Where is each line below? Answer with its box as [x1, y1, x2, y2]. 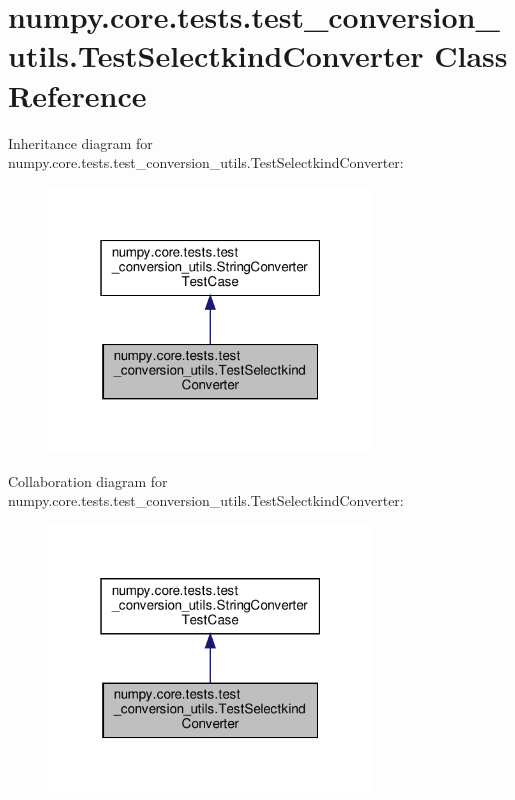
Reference [8, 74, 147, 115]
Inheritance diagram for [8, 132, 153, 153]
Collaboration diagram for [8, 470, 168, 491]
